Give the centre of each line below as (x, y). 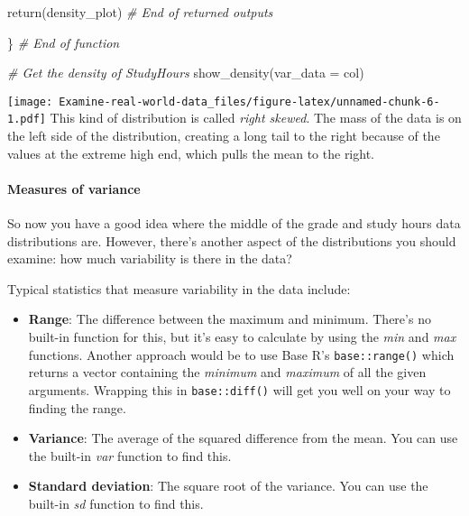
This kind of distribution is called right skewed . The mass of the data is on (256, 118)
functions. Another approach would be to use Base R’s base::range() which (241, 354)
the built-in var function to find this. (130, 455)
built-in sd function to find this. (116, 503)
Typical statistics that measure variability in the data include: (179, 288)
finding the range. (77, 407)
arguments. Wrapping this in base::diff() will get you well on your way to (239, 389)
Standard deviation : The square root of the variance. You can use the (228, 486)
